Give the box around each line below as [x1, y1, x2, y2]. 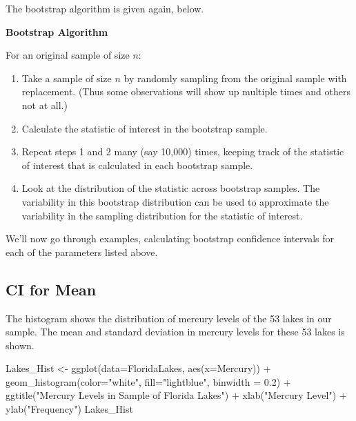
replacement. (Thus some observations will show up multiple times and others [21, 84, 351, 99]
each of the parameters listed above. [6, 244, 158, 259]
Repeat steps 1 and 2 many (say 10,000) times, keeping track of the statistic [21, 144, 344, 159]
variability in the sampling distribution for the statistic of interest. [21, 208, 303, 222]
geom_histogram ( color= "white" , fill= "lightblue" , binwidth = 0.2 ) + [6, 374, 291, 389]
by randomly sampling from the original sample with [123, 70, 347, 85]
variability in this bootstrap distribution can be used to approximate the [21, 194, 329, 208]
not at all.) [21, 97, 68, 112]
